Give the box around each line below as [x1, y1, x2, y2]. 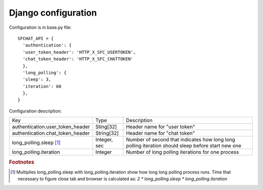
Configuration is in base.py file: [9, 24, 72, 30]
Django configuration [9, 7, 97, 18]
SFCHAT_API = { [18, 36, 54, 41]
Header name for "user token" [126, 124, 195, 130]
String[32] [95, 130, 119, 137]
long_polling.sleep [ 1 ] [12, 139, 61, 146]
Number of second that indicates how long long [126, 136, 236, 143]
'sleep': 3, [22, 77, 51, 83]
